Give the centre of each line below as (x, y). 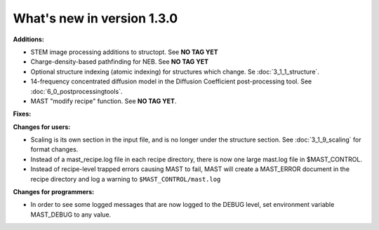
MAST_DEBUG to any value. (71, 215)
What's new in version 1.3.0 (95, 18)
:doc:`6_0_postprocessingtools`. (77, 91)
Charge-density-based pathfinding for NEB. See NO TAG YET (120, 62)
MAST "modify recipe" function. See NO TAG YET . (104, 101)
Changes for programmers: (54, 192)
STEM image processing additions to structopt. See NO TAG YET (124, 52)
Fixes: (22, 114)
